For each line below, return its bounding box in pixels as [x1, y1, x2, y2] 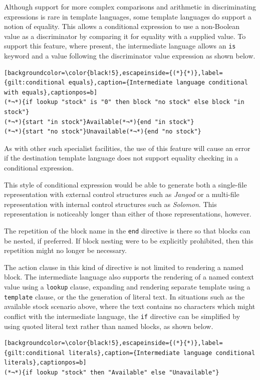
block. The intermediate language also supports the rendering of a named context [4, 271, 254, 282]
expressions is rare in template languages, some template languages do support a [4, 11, 251, 21]
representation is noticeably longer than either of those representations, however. [4, 208, 251, 219]
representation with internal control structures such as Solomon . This [4, 198, 217, 209]
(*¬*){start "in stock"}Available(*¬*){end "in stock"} [4, 118, 194, 125]
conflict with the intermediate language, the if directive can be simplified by [4, 310, 240, 321]
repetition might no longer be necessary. [4, 245, 127, 255]
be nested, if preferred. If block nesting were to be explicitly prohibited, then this [4, 235, 253, 245]
